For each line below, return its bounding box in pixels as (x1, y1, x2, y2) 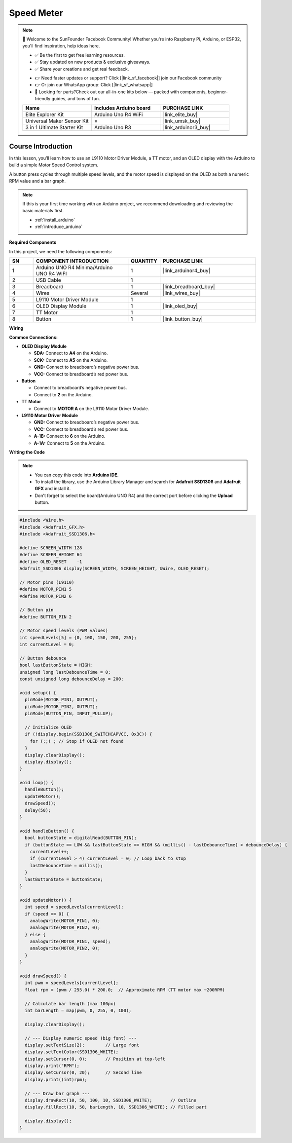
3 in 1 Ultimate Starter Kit (25, 124, 83, 131)
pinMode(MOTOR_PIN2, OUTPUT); (25, 704, 98, 709)
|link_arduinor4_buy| (163, 267, 211, 274)
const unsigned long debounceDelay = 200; (19, 676, 124, 682)
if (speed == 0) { (25, 911, 69, 916)
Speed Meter (9, 7, 64, 18)
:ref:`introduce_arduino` (35, 224, 83, 229)
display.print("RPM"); (25, 1063, 80, 1068)
